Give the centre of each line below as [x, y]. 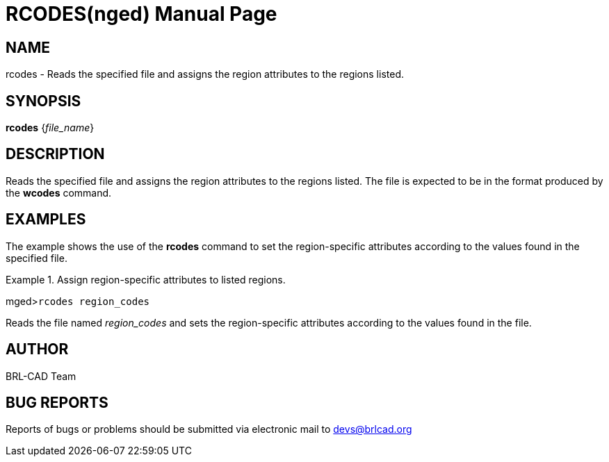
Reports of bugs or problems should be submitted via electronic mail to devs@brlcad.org [209, 429]
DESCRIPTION [55, 154]
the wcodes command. [59, 192]
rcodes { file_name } [50, 128]
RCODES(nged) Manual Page [141, 14]
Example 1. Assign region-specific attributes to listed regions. [146, 279]
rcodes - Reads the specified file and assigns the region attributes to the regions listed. [205, 74]
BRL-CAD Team [41, 376]
